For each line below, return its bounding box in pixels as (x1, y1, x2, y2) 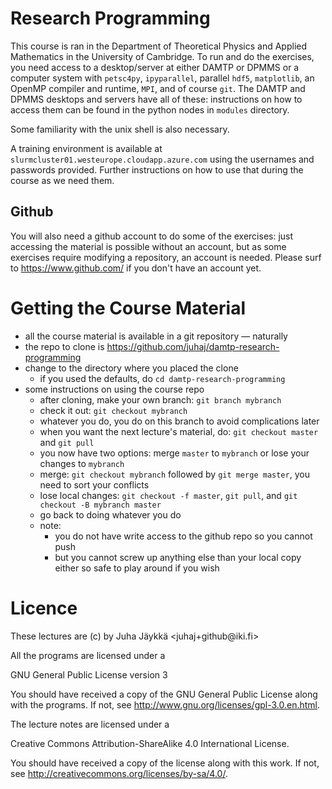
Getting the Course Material (10, 297, 246, 319)
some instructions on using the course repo (24, 383, 205, 395)
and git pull (39, 436, 95, 448)
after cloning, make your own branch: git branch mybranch (39, 393, 282, 406)
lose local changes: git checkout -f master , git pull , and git (39, 489, 298, 501)
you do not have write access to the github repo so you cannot (54, 530, 313, 542)
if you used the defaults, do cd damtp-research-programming (39, 372, 286, 384)
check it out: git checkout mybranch (39, 404, 188, 416)
